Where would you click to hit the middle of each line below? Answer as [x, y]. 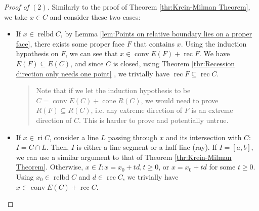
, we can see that [92, 53]
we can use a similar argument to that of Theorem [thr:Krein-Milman [124, 157]
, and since [87, 63]
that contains [154, 43]
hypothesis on [37, 53]
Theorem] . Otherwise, [50, 167]
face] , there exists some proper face [70, 43]
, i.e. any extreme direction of [137, 110]
